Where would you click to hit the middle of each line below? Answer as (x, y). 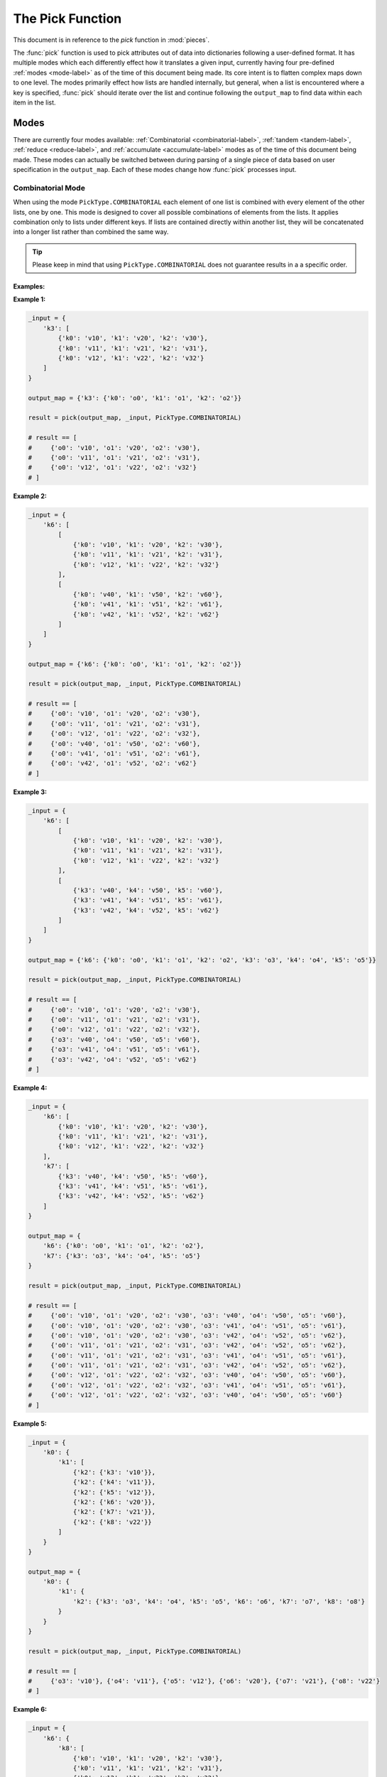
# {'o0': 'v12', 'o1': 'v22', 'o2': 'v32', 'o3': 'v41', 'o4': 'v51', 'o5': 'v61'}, (187, 1385)
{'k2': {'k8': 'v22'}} (112, 1522)
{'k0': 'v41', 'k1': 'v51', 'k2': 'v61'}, (148, 605)
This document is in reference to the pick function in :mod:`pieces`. (111, 40)
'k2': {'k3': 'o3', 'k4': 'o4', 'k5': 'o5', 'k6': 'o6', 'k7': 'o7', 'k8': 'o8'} (219, 1601)
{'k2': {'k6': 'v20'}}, (114, 1502)
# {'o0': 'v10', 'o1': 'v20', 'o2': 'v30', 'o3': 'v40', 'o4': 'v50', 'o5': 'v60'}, (187, 1316)
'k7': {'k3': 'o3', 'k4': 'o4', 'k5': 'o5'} (122, 1256)
